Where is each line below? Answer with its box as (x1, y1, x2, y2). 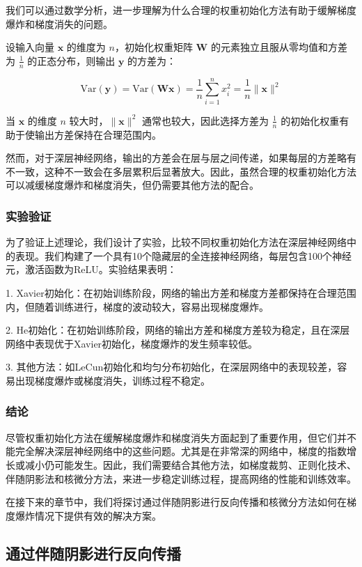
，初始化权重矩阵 (114, 40, 193, 54)
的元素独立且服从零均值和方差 (210, 40, 347, 54)
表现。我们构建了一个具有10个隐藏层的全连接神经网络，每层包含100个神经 (15, 248, 352, 263)
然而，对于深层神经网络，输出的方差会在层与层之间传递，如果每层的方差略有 (6, 150, 356, 165)
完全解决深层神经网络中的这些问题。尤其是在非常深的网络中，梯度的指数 (15, 444, 347, 458)
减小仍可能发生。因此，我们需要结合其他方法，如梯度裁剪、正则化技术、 (24, 457, 356, 472)
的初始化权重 (281, 113, 340, 127)
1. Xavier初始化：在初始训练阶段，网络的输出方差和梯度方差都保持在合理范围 (6, 285, 356, 300)
